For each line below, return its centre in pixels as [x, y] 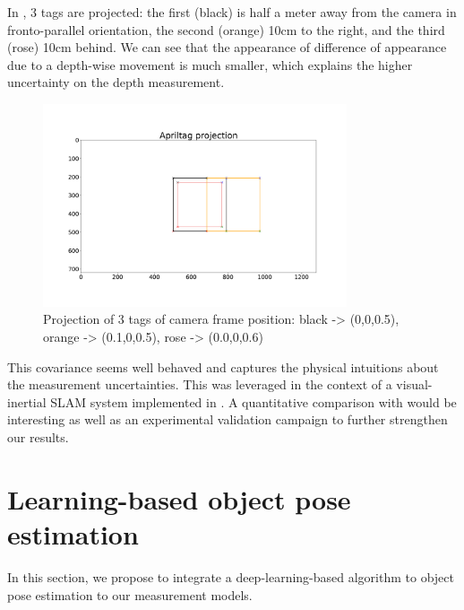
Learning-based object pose [179, 498]
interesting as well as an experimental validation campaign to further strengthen [228, 419]
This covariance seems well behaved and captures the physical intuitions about [223, 366]
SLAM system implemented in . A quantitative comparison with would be [253, 401]
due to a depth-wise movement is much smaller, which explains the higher [210, 64]
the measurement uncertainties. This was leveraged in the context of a [200, 384]
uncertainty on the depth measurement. [116, 82]
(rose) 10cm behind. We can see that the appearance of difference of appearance [227, 47]
